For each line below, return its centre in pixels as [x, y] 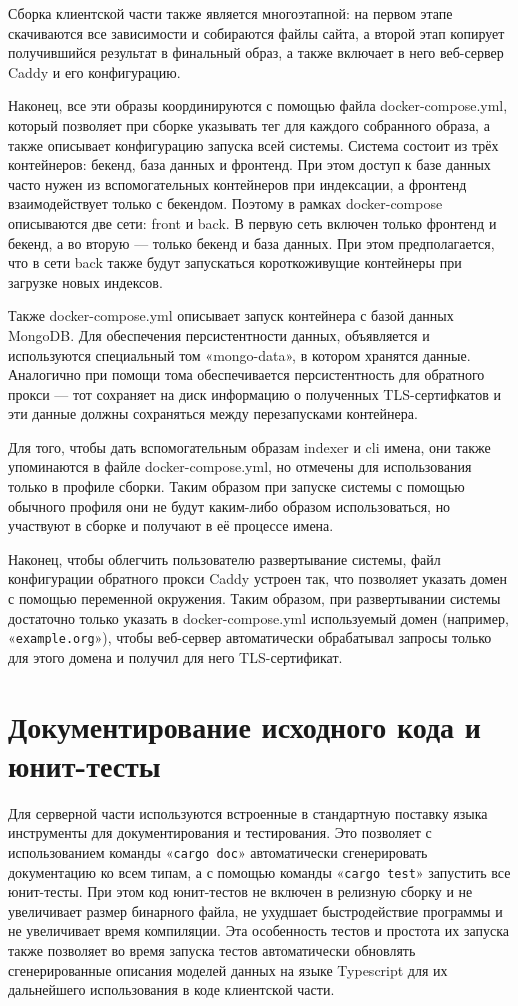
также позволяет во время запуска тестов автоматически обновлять [212, 950]
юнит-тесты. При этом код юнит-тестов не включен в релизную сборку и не [240, 891]
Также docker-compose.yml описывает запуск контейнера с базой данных [231, 315]
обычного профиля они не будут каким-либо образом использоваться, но [229, 505]
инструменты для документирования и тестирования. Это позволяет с [220, 832]
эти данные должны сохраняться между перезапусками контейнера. [213, 413]
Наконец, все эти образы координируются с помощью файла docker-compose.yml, [258, 105]
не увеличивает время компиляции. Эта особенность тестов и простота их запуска [258, 930]
